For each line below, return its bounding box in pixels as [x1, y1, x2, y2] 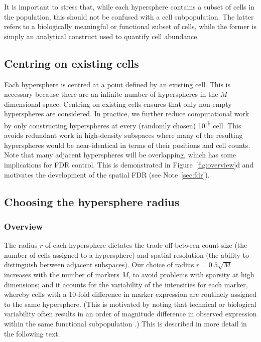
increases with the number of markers [4, 269, 119, 279]
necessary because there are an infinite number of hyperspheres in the [4, 89, 218, 99]
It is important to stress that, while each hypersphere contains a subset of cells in [4, 2, 254, 12]
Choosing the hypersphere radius [4, 194, 180, 209]
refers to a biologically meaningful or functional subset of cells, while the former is [4, 21, 257, 32]
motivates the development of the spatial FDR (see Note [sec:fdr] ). [4, 169, 210, 180]
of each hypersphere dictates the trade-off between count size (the [45, 240, 247, 250]
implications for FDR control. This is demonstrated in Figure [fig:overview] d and [4, 159, 254, 169]
